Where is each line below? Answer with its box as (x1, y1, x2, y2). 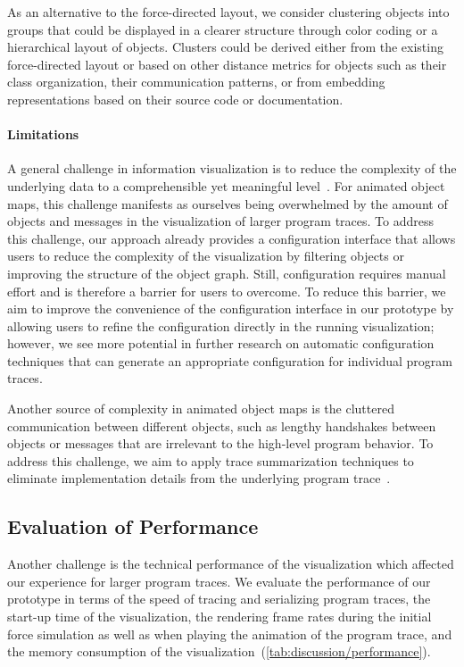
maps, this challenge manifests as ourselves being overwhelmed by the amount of (7, 194, 448, 213)
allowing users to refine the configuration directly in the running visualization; (7, 316, 435, 335)
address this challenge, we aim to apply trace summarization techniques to (7, 451, 414, 470)
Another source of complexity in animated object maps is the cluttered (7, 399, 394, 418)
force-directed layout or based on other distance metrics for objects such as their (7, 54, 447, 73)
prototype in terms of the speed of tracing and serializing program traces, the (7, 589, 431, 608)
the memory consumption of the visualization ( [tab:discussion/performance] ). (7, 642, 431, 661)
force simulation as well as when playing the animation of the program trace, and (7, 624, 452, 643)
